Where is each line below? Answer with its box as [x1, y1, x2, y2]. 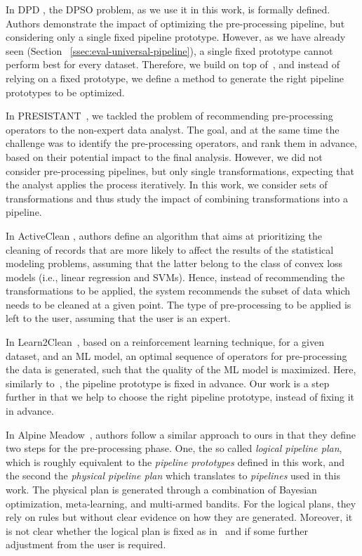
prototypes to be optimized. [6, 84, 125, 99]
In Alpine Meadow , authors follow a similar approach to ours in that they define [6, 427, 356, 441]
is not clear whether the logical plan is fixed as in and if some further [6, 523, 308, 538]
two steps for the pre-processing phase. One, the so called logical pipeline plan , [6, 441, 342, 455]
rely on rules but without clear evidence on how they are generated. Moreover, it [6, 510, 353, 524]
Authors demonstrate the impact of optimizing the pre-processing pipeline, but [6, 15, 345, 30]
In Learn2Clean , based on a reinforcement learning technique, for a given [6, 335, 324, 349]
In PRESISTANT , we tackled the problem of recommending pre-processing [6, 108, 333, 123]
